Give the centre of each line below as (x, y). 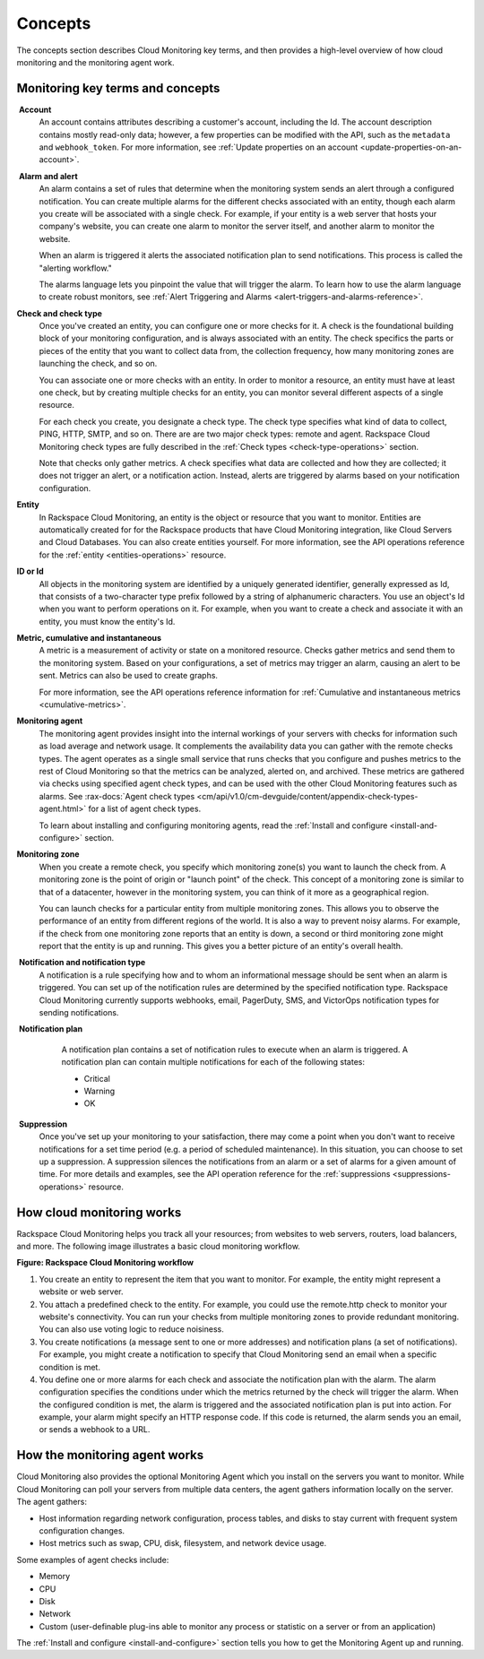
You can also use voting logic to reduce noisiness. (131, 1329)
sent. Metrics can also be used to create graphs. (129, 676)
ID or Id (30, 571)
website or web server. (81, 1292)
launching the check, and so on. (98, 364)
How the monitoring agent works (110, 1455)
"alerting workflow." (75, 268)
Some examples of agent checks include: (93, 1560)
